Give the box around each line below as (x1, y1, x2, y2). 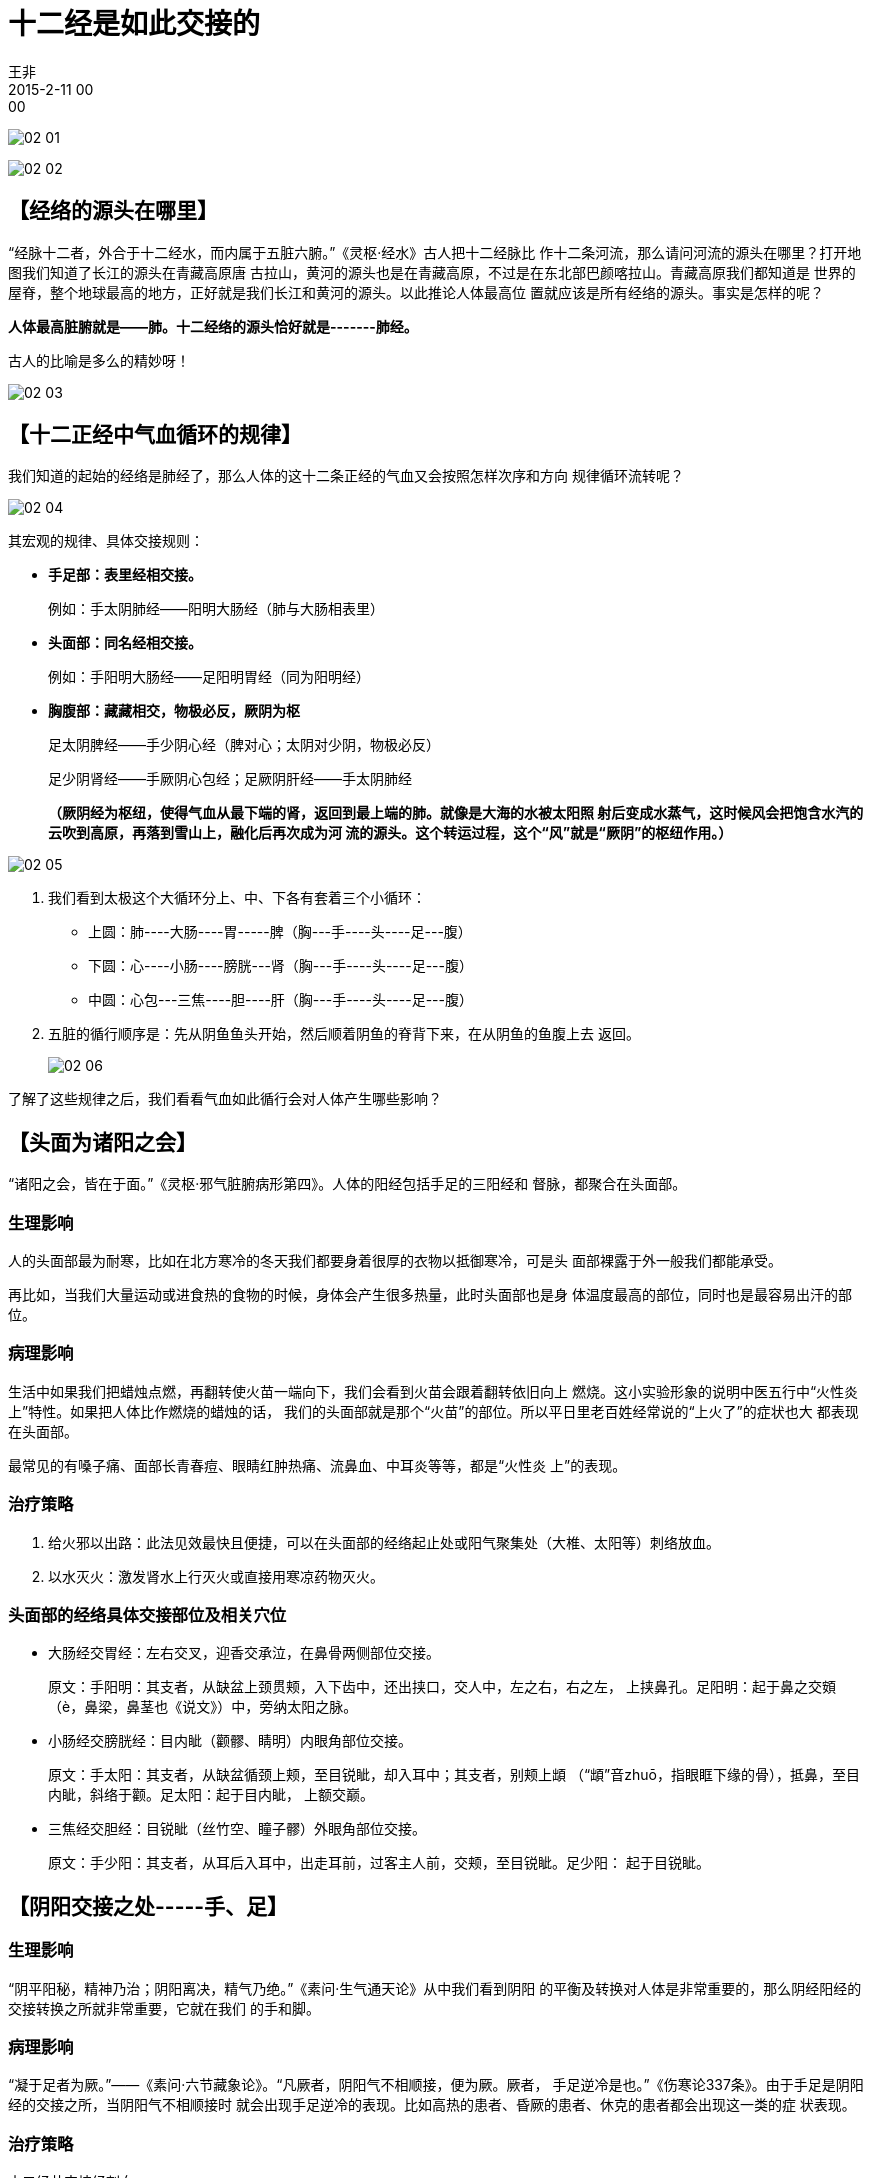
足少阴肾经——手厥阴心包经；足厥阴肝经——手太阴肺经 (48, 770, 412, 788)
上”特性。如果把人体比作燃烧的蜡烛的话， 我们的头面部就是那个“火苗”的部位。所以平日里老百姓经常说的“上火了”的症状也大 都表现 (8, 1402, 859, 1420)
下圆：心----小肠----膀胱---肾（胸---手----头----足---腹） (88, 957, 473, 975)
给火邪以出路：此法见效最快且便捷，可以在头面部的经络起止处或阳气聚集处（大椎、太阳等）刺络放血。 (48, 1533, 720, 1551)
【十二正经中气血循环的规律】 (8, 422, 302, 448)
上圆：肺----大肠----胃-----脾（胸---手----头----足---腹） (88, 923, 472, 941)
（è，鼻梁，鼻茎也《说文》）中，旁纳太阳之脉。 (48, 1698, 358, 1716)
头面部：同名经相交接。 (48, 634, 202, 652)
